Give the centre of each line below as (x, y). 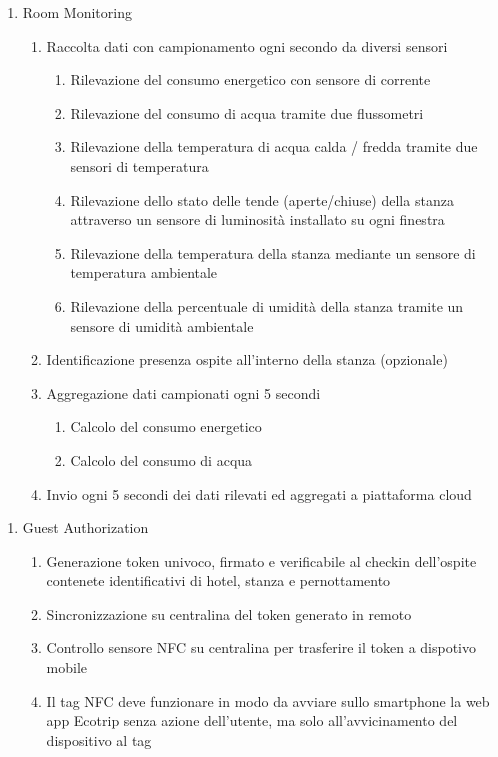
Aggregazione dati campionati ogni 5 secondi (183, 392)
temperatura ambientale (144, 272)
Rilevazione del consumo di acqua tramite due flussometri (247, 112)
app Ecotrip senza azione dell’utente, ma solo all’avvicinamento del (252, 720)
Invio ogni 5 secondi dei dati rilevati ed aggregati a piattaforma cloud (259, 493)
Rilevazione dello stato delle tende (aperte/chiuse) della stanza (262, 199)
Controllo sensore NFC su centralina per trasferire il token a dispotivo (261, 647)
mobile (67, 667)
